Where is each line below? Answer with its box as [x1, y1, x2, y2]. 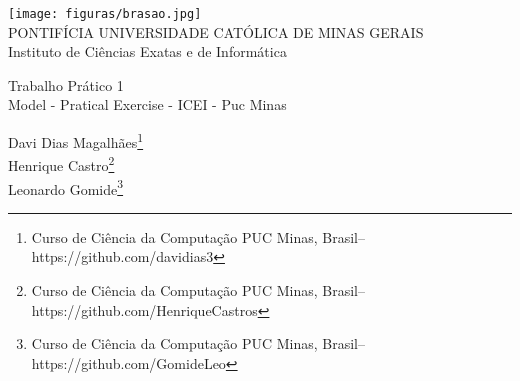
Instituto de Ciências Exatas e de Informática [8, 41, 287, 62]
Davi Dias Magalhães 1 [8, 129, 144, 152]
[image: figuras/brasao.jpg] [8, 7, 202, 21]
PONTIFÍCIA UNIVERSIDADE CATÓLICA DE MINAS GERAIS [8, 21, 424, 42]
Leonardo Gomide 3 [8, 175, 124, 199]
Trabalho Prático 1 [8, 74, 124, 95]
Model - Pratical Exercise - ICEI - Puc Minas [8, 94, 287, 115]
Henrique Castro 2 [8, 152, 115, 175]
